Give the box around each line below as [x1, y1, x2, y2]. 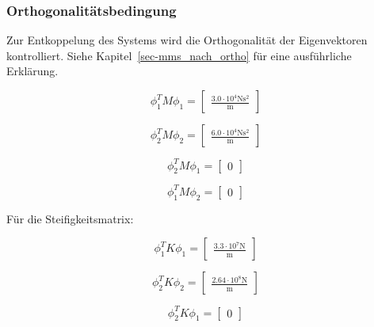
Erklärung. [6, 63, 59, 79]
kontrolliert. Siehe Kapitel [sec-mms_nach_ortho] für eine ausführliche [6, 47, 352, 63]
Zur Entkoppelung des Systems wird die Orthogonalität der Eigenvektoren [6, 32, 368, 48]
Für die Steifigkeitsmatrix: [6, 210, 134, 226]
